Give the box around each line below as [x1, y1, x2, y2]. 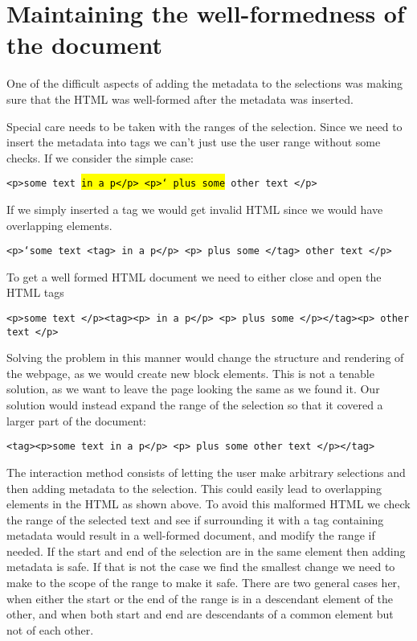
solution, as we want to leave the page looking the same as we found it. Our [6, 380, 380, 397]
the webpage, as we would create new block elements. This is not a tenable [6, 364, 374, 381]
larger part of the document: [6, 412, 146, 429]
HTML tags [6, 284, 64, 301]
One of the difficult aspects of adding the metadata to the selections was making [6, 75, 403, 92]
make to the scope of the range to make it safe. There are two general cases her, [6, 574, 400, 591]
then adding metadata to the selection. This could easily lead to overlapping [6, 479, 382, 496]
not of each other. [6, 621, 94, 638]
